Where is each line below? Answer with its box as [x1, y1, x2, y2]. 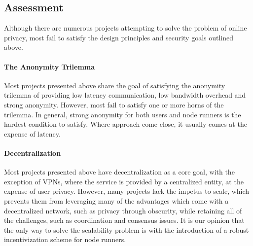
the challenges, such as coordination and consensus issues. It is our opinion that [4, 215, 245, 225]
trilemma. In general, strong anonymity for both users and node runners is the [4, 109, 241, 119]
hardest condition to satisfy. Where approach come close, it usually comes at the [4, 119, 247, 129]
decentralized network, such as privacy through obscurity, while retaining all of [4, 205, 242, 215]
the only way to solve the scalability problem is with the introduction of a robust [4, 224, 249, 235]
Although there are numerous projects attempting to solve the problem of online [4, 23, 247, 33]
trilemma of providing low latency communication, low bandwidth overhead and [4, 90, 246, 100]
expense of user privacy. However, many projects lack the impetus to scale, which [4, 186, 250, 196]
